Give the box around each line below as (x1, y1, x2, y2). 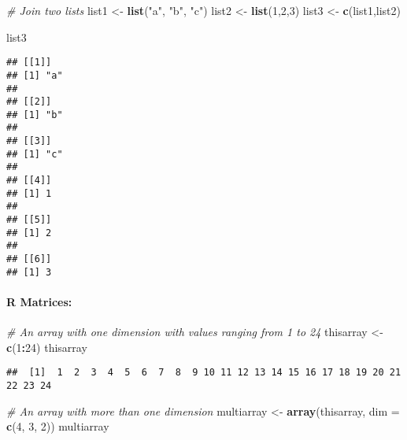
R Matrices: (6, 293, 72, 309)
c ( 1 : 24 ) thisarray (6, 338, 87, 355)
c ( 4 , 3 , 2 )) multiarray (6, 418, 109, 434)
